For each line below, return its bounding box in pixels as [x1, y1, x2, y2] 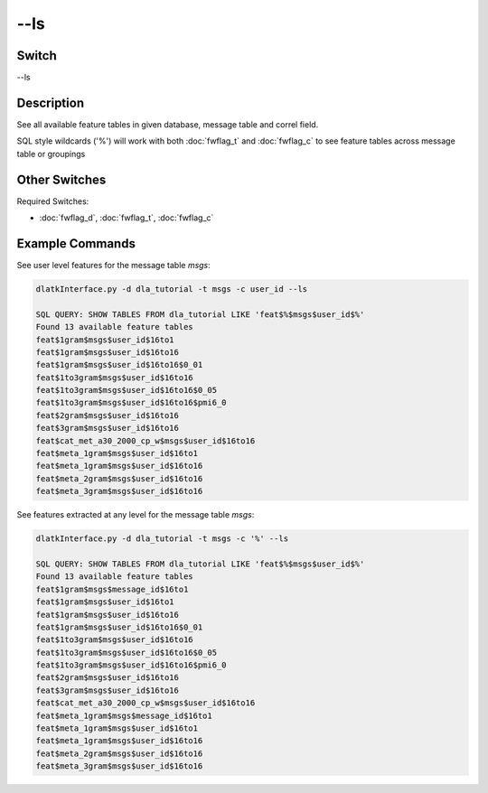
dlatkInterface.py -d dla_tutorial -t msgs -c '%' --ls [35, 534, 289, 544]
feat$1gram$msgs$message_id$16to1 [35, 583, 189, 594]
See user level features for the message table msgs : [16, 259, 211, 270]
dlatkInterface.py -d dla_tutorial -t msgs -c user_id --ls [35, 284, 308, 294]
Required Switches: [16, 195, 89, 207]
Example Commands [16, 236, 136, 251]
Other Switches [16, 172, 107, 187]
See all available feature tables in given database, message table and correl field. [16, 118, 319, 130]
